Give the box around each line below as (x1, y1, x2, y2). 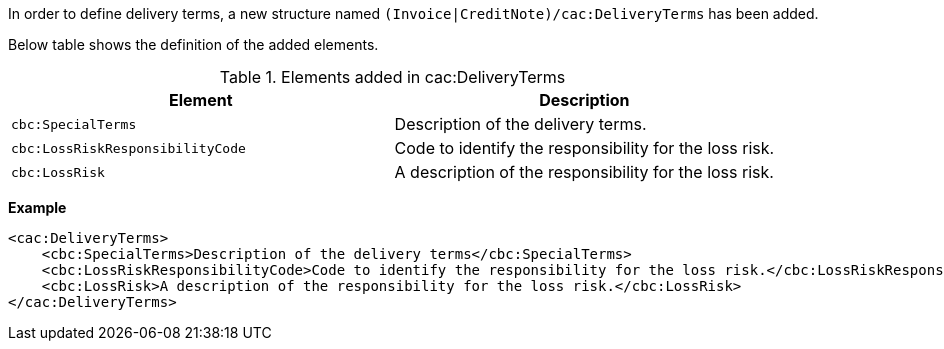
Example (8, 199, 67, 216)
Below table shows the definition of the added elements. (8, 36, 379, 53)
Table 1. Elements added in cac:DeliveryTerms (219, 67, 566, 87)
